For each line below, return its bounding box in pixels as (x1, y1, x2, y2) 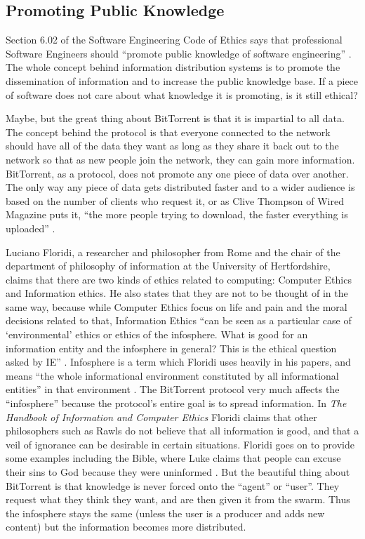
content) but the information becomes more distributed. (6, 519, 246, 534)
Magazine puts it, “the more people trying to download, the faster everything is (6, 207, 348, 222)
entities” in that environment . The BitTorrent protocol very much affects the (6, 382, 340, 397)
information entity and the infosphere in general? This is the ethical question (6, 340, 337, 355)
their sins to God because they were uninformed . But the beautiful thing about (6, 465, 350, 479)
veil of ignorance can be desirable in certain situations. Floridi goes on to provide (6, 437, 354, 451)
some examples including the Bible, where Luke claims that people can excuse (6, 451, 341, 465)
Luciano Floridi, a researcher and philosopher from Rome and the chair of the (6, 244, 340, 259)
